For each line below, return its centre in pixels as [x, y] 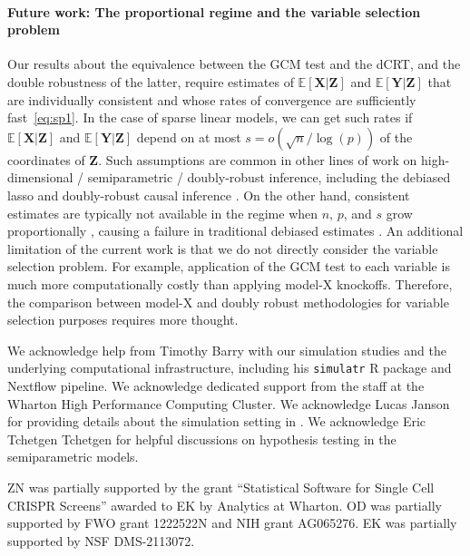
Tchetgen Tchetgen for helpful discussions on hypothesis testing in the [202, 439]
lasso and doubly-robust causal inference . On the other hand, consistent [209, 195]
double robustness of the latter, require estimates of [151, 81]
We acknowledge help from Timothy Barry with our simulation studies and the [227, 350]
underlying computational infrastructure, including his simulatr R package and [230, 368]
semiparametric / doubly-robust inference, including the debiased [269, 177]
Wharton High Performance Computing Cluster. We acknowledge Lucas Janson [229, 403]
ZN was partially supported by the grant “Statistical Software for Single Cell [221, 487]
